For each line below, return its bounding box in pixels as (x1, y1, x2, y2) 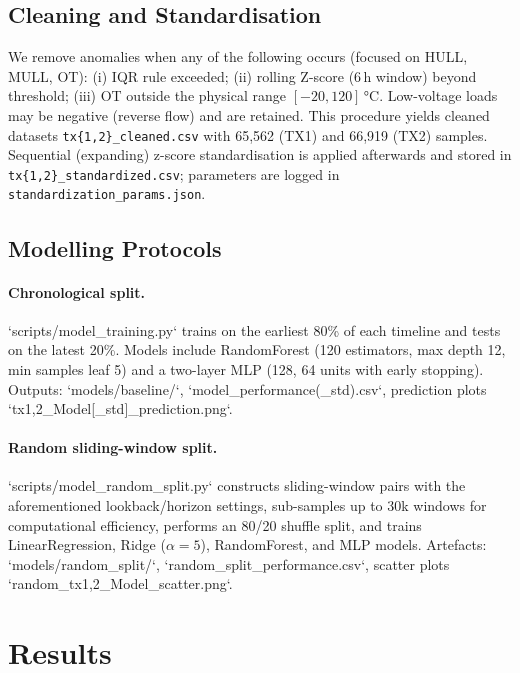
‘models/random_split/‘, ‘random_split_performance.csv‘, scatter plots (8, 553, 450, 574)
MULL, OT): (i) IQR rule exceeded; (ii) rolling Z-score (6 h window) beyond (8, 65, 477, 86)
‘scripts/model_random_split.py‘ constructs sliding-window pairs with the (8, 475, 466, 496)
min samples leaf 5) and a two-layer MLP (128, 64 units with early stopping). (8, 358, 484, 379)
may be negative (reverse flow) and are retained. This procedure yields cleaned (8, 104, 490, 125)
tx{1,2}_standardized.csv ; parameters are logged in (8, 163, 340, 184)
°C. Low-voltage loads (363, 85, 498, 106)
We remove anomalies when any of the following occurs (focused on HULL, (8, 46, 468, 67)
